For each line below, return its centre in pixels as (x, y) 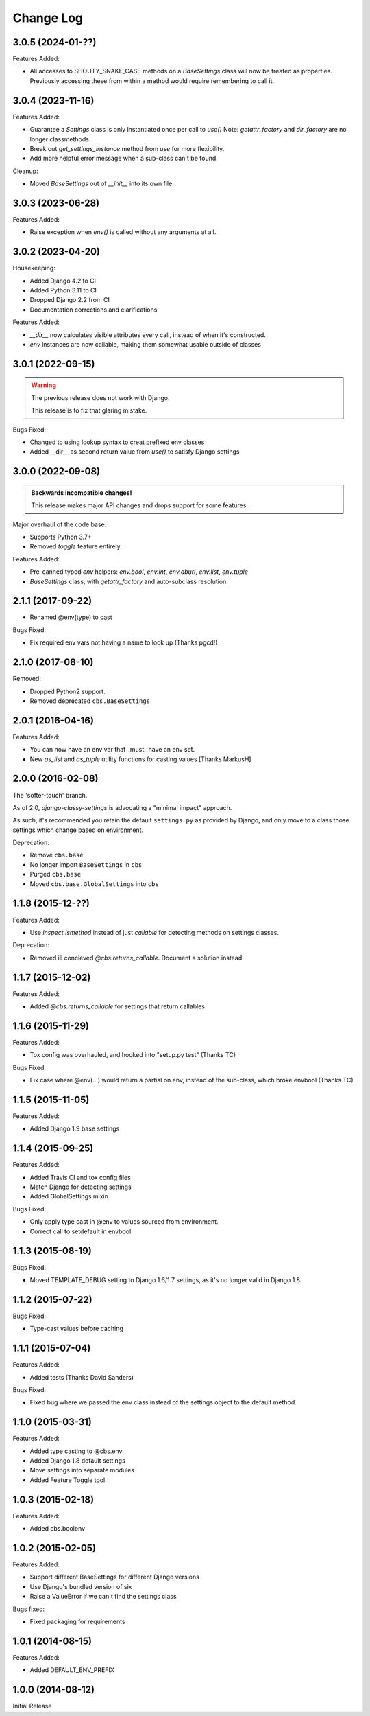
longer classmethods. (60, 139)
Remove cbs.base (57, 855)
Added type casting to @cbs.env (76, 1451)
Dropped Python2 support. (67, 691)
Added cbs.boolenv (58, 1529)
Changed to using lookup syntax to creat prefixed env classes (117, 442)
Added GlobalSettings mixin (69, 1196)
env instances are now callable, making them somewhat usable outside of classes (146, 345)
